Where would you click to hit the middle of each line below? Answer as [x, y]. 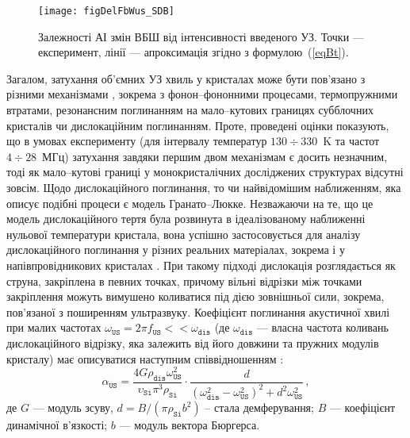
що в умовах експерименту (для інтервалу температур [137, 141]
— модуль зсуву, [73, 407]
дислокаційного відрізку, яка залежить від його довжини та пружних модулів [193, 342]
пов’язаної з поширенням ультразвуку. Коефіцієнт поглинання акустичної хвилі [198, 311]
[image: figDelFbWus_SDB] [106, 11]
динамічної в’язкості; [57, 425]
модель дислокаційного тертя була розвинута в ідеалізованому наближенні [186, 219]
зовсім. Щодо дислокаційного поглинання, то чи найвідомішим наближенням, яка [204, 187]
